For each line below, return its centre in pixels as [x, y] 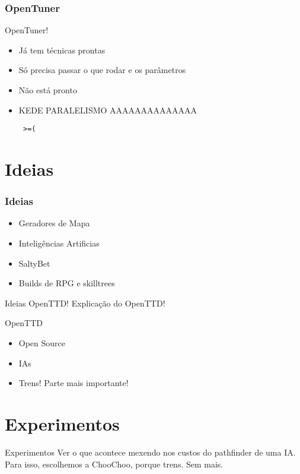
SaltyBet [34, 263]
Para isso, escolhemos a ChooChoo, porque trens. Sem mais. [114, 464]
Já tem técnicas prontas [62, 50]
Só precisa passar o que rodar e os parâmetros [102, 70]
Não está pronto [48, 90]
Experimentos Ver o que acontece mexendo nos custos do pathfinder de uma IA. [150, 452]
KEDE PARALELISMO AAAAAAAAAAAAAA [108, 110]
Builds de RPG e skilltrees [67, 283]
